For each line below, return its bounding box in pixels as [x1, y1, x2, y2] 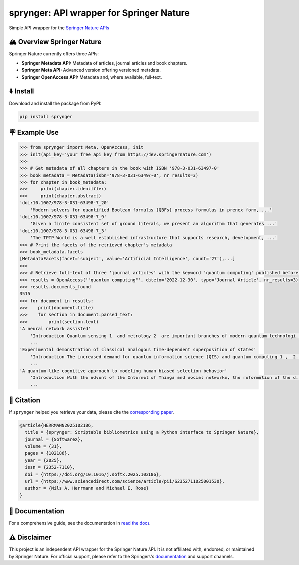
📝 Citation [9, 396, 41, 404]
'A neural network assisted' [19, 326, 91, 332]
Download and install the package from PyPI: [9, 100, 102, 106]
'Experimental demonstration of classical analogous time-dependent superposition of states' [19, 347, 257, 353]
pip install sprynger [19, 114, 73, 119]
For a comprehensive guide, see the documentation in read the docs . [9, 520, 151, 526]
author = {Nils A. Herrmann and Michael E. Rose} [25, 485, 149, 491]
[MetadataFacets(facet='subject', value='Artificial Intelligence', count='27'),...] [19, 256, 235, 262]
